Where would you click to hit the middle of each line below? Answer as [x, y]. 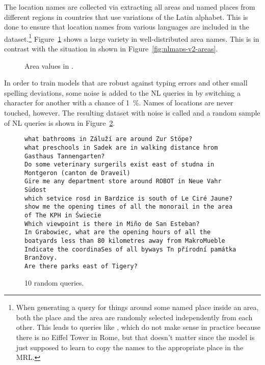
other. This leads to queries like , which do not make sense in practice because [138, 327]
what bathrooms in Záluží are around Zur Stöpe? [109, 139]
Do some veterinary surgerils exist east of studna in [120, 165]
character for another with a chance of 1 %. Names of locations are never [119, 103]
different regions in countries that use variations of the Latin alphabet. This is [126, 17]
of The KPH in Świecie [63, 216]
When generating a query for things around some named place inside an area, [137, 307]
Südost [35, 190]
